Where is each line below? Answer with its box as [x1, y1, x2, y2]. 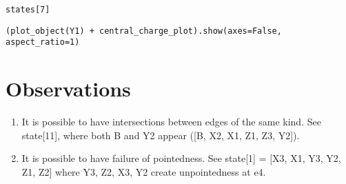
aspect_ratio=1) [6, 37, 80, 48]
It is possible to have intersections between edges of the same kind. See [21, 114, 321, 129]
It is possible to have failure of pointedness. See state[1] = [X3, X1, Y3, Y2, [21, 151, 341, 165]
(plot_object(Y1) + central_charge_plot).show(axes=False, [6, 25, 282, 36]
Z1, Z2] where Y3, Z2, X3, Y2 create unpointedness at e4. [21, 164, 266, 178]
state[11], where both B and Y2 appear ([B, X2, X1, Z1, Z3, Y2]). [21, 127, 300, 142]
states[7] [6, 5, 50, 14]
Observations [6, 74, 131, 103]
